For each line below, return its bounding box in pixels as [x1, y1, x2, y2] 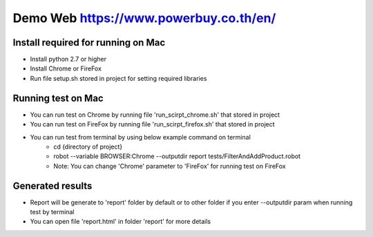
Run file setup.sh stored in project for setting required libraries [30, 74, 207, 82]
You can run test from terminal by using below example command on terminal [30, 133, 251, 141]
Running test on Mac [12, 92, 104, 104]
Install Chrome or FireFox [30, 64, 102, 73]
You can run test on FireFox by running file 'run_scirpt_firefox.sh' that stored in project [30, 120, 276, 129]
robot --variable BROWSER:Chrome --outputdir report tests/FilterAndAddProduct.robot [53, 152, 300, 160]
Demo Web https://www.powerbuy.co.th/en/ [12, 10, 276, 26]
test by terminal [30, 208, 75, 216]
